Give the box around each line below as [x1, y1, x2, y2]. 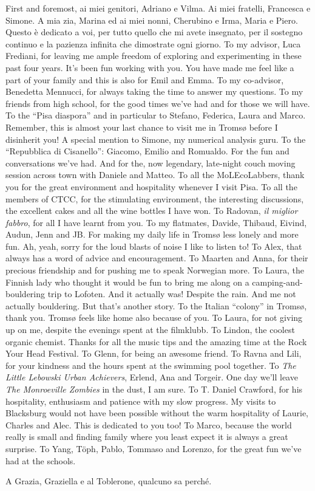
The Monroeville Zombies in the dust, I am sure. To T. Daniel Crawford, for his [5, 383, 303, 395]
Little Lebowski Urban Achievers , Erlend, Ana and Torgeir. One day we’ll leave [5, 371, 298, 383]
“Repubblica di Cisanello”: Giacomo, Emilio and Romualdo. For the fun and [5, 145, 290, 157]
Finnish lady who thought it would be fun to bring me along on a [5, 275, 249, 288]
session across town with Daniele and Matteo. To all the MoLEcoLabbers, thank [5, 168, 305, 181]
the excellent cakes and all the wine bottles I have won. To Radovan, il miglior [5, 204, 298, 217]
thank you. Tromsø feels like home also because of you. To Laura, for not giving [5, 311, 303, 324]
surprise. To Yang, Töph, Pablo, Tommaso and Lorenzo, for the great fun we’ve [5, 442, 302, 455]
